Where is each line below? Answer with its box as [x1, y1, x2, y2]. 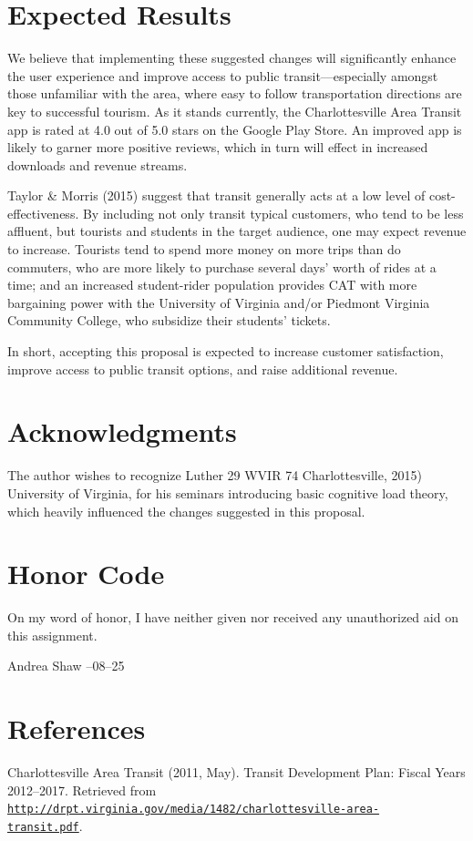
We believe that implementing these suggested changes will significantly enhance [7, 48, 457, 67]
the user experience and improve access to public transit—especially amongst [7, 66, 438, 85]
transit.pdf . [7, 816, 83, 835]
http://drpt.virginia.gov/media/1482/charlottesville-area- [7, 803, 380, 816]
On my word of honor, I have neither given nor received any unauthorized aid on [7, 608, 458, 627]
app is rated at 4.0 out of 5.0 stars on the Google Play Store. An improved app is [7, 119, 462, 138]
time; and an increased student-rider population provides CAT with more [7, 275, 417, 294]
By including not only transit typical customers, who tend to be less [82, 203, 464, 222]
